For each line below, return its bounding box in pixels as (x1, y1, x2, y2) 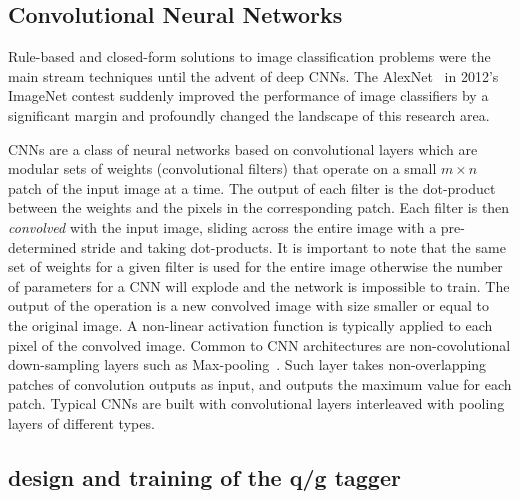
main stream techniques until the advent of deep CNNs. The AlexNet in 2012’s (8, 65, 499, 86)
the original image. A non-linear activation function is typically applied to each (8, 314, 493, 335)
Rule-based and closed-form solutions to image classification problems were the (8, 46, 491, 67)
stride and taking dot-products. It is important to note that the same (81, 236, 506, 257)
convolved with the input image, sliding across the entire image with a (8, 216, 437, 237)
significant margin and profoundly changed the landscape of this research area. (8, 104, 490, 125)
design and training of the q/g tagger (8, 461, 401, 492)
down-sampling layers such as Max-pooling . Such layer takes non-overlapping (8, 354, 487, 375)
